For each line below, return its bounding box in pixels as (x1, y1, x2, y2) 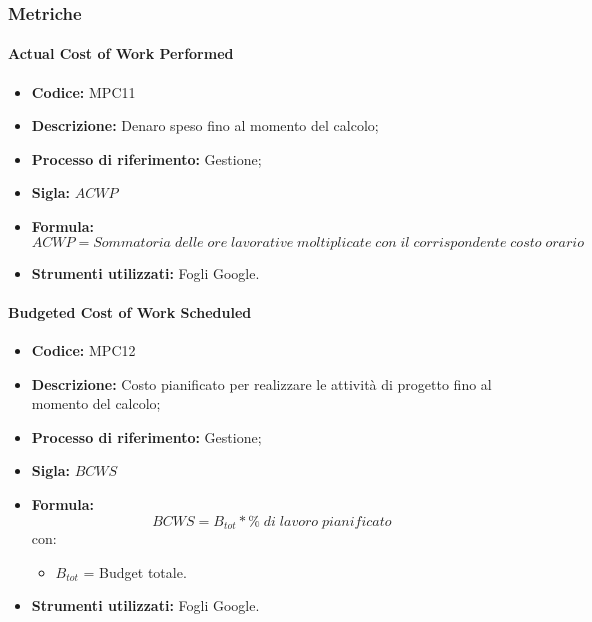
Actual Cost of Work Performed (8, 43, 234, 64)
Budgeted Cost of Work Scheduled (8, 301, 252, 322)
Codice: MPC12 (31, 340, 136, 360)
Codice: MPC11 (31, 81, 136, 102)
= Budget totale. (83, 561, 187, 582)
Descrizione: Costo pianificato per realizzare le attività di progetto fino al (31, 373, 492, 394)
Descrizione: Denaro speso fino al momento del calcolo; (31, 115, 379, 136)
